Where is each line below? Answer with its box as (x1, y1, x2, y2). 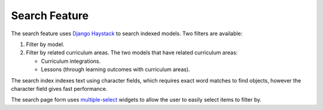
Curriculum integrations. (41, 57, 101, 65)
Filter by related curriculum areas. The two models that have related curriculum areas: (26, 49, 238, 56)
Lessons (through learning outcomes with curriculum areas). (41, 66, 191, 73)
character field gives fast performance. (11, 85, 108, 92)
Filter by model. (26, 41, 65, 48)
